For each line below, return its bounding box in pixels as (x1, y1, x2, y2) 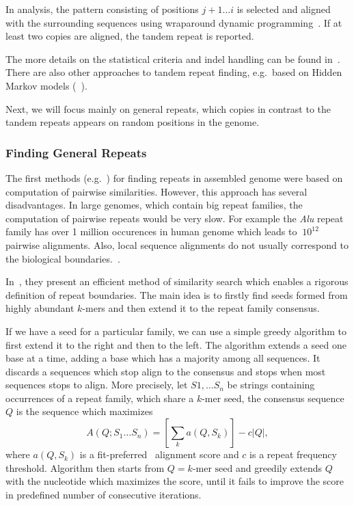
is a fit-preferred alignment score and (79, 447, 239, 462)
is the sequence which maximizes (16, 404, 153, 418)
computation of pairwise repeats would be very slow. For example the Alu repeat (5, 211, 344, 225)
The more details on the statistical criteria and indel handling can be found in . (5, 51, 340, 66)
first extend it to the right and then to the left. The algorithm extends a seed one (5, 337, 346, 351)
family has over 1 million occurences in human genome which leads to (5, 224, 297, 239)
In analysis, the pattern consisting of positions (5, 2, 199, 16)
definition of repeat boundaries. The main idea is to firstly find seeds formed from (5, 287, 348, 302)
